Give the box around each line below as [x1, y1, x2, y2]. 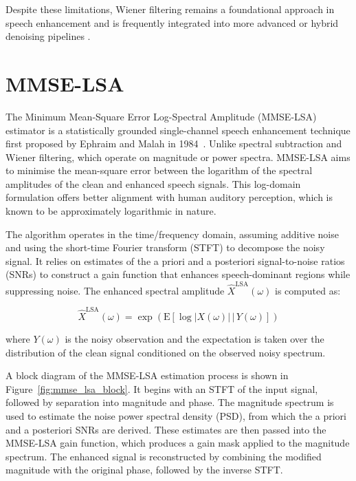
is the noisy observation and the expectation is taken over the [65, 332, 324, 346]
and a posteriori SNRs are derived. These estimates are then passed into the [5, 422, 326, 436]
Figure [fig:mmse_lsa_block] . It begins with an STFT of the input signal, [5, 381, 318, 396]
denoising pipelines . [5, 29, 91, 43]
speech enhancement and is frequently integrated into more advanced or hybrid [5, 15, 339, 30]
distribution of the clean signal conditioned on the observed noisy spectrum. [5, 345, 326, 359]
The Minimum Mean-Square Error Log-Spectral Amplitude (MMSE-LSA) [5, 109, 317, 123]
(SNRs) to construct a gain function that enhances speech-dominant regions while [5, 267, 351, 281]
